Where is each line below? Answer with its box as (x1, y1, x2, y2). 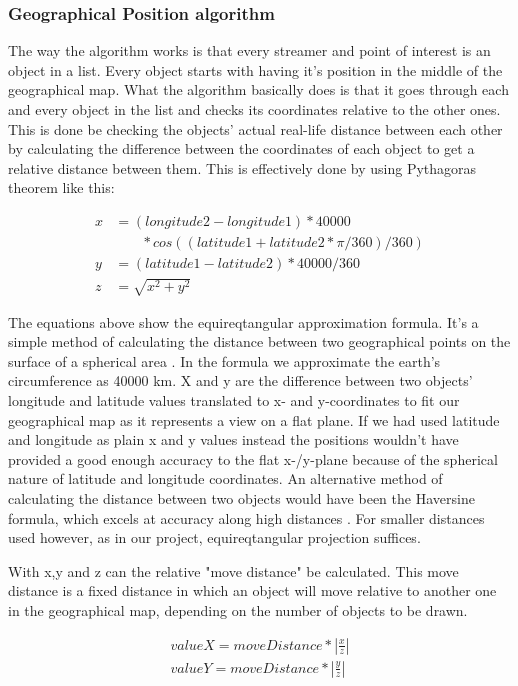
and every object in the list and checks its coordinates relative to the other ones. (8, 99, 501, 119)
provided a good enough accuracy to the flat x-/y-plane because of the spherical (8, 448, 498, 469)
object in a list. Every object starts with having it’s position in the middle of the (8, 59, 503, 80)
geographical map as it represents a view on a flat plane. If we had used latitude (8, 409, 500, 430)
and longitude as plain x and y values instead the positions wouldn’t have (8, 429, 459, 450)
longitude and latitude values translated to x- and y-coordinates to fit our (8, 390, 460, 411)
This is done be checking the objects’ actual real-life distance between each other (8, 118, 503, 139)
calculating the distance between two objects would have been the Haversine (8, 487, 475, 508)
